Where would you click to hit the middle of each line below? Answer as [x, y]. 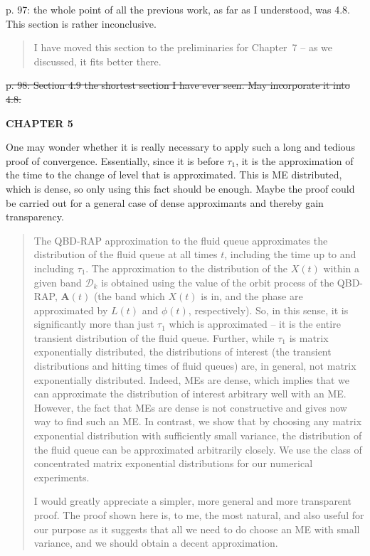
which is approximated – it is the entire [255, 324]
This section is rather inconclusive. [81, 23]
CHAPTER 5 [39, 123]
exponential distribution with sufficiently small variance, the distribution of [198, 435]
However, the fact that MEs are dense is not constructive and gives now [190, 407]
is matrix [309, 337]
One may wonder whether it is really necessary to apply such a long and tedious [180, 147]
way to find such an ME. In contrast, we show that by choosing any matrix [198, 421]
